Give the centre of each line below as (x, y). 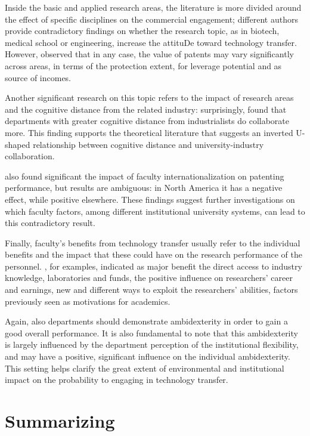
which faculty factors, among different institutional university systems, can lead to (155, 211)
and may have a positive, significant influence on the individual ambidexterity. (148, 356)
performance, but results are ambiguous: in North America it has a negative (144, 188)
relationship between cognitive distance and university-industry (148, 144)
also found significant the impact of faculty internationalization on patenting (145, 176)
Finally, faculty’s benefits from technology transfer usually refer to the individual (153, 242)
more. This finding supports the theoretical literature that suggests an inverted (149, 132)
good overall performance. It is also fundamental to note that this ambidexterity (151, 333)
